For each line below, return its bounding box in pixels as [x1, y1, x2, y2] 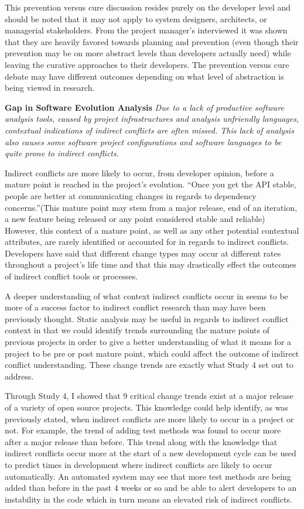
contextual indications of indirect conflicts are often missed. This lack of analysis [5, 124, 294, 136]
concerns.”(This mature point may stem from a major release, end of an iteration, [5, 201, 298, 213]
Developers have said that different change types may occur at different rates [5, 247, 281, 259]
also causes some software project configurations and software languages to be [5, 135, 282, 148]
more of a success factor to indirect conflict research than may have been [5, 301, 266, 313]
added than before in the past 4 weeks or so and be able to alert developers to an [5, 481, 297, 494]
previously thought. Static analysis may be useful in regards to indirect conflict [5, 312, 289, 324]
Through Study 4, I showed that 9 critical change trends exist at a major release [5, 390, 293, 402]
